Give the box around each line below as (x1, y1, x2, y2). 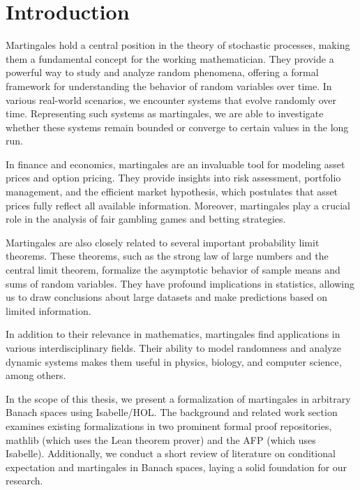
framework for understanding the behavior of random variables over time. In (6, 78, 332, 93)
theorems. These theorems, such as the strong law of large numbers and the (6, 248, 329, 263)
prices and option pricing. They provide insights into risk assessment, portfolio (6, 170, 341, 185)
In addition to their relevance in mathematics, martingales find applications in (6, 327, 340, 341)
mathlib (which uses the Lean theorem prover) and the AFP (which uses (6, 432, 316, 447)
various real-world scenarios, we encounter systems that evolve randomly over (6, 92, 336, 107)
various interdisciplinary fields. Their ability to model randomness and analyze (6, 341, 341, 355)
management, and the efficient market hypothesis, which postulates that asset (6, 184, 338, 199)
